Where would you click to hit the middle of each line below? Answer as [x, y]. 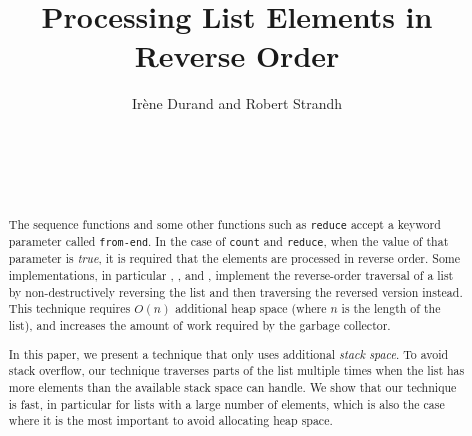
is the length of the [391, 308]
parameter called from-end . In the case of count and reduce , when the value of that [228, 241]
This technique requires [69, 308]
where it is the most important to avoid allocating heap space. [170, 420]
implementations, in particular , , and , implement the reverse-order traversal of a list [231, 275]
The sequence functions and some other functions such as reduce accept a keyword [224, 224]
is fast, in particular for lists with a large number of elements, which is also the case [226, 403]
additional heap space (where [251, 308]
